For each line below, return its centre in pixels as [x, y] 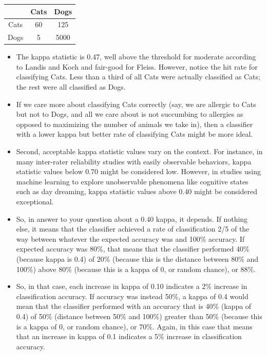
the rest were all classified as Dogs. [71, 87]
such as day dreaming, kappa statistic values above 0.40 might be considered [137, 191]
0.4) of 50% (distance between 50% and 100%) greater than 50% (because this [139, 316]
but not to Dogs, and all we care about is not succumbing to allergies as [130, 114]
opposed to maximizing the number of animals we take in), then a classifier [135, 124]
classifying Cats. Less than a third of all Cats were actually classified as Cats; [138, 77]
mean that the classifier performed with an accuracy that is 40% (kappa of [134, 306]
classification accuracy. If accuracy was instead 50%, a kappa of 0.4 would [132, 296]
